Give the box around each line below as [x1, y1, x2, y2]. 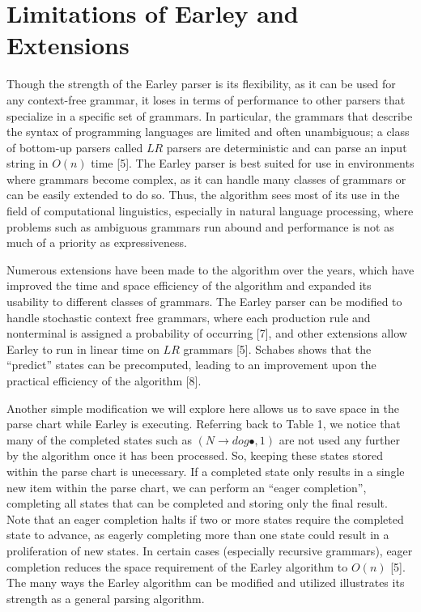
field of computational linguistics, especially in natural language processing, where [6, 202, 414, 219]
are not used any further [279, 431, 400, 448]
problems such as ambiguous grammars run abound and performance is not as [6, 218, 394, 235]
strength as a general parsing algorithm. [6, 589, 205, 606]
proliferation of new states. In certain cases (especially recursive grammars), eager [6, 542, 413, 559]
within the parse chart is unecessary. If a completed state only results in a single [6, 462, 405, 479]
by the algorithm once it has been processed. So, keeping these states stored [6, 447, 383, 464]
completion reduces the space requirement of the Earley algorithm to [6, 558, 348, 575]
